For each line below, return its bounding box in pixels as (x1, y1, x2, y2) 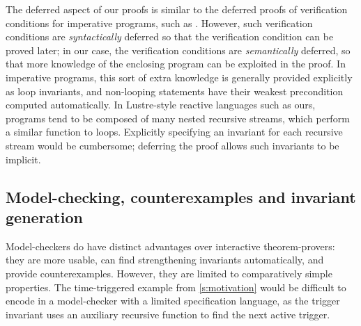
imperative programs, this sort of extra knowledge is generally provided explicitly (6, 70, 353, 84)
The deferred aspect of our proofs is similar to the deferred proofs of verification (6, 2, 348, 16)
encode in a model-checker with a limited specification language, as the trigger (6, 293, 340, 308)
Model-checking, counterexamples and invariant (6, 186, 356, 207)
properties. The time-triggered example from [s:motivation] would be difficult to (6, 279, 346, 294)
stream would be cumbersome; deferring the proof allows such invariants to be (6, 138, 339, 152)
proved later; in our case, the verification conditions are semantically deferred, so (6, 42, 351, 57)
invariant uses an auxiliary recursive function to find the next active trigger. (6, 307, 330, 321)
